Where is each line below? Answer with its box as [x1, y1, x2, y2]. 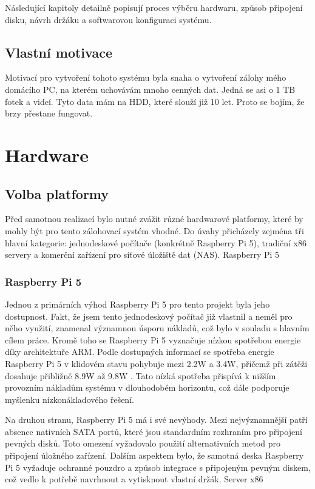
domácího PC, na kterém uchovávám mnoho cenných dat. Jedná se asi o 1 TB [5, 83, 296, 95]
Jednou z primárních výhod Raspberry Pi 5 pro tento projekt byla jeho [5, 297, 270, 310]
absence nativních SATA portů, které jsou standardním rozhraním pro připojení [5, 425, 302, 437]
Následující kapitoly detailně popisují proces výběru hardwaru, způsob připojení [5, 1, 303, 13]
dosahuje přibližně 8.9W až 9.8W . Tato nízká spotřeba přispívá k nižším [5, 369, 276, 382]
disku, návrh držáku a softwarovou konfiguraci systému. [5, 13, 212, 25]
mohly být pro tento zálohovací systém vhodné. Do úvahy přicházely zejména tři [5, 224, 304, 237]
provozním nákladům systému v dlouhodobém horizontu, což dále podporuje [5, 381, 290, 394]
